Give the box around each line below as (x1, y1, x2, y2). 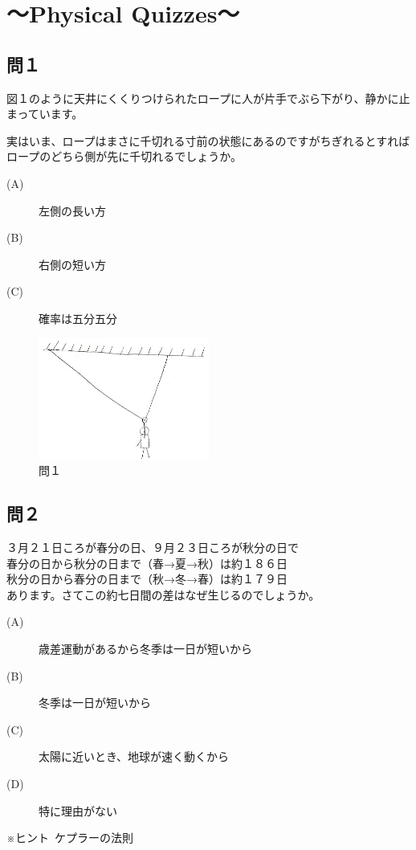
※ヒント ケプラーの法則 (6, 829, 133, 846)
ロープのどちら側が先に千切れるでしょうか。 (6, 148, 242, 165)
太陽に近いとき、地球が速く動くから (39, 748, 230, 765)
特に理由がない (39, 802, 117, 819)
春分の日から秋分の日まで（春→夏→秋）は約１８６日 (6, 554, 288, 571)
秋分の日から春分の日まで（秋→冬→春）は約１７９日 (6, 570, 288, 587)
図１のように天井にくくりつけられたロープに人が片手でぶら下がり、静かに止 (6, 89, 410, 106)
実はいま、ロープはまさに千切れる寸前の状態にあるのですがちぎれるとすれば (6, 132, 410, 149)
